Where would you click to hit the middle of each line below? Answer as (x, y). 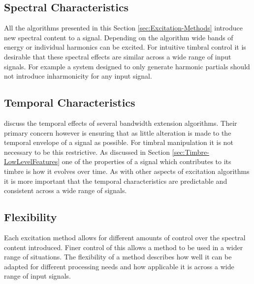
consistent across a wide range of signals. (65, 190)
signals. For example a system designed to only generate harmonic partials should (127, 66)
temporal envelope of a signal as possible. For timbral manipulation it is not (119, 142)
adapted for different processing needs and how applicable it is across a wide (119, 266)
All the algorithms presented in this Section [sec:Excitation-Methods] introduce (123, 28)
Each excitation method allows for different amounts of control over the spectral (125, 237)
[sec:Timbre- (190, 152)
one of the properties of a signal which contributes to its (146, 161)
